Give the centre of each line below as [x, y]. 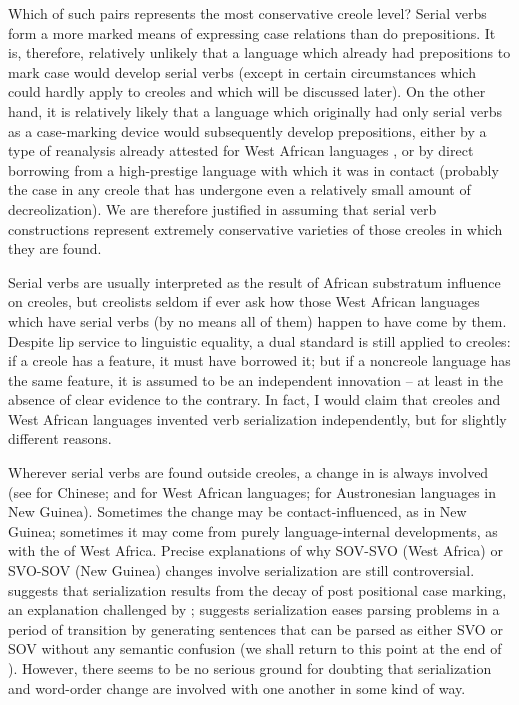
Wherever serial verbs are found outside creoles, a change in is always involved [248, 472]
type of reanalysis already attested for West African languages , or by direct [241, 150]
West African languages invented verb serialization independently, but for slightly [257, 418]
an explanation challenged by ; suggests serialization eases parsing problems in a [254, 609]
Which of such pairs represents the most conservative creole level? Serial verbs [247, 13]
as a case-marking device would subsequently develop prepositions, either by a [247, 130]
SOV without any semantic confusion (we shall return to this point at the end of [255, 648]
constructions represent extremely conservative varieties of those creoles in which [255, 228]
